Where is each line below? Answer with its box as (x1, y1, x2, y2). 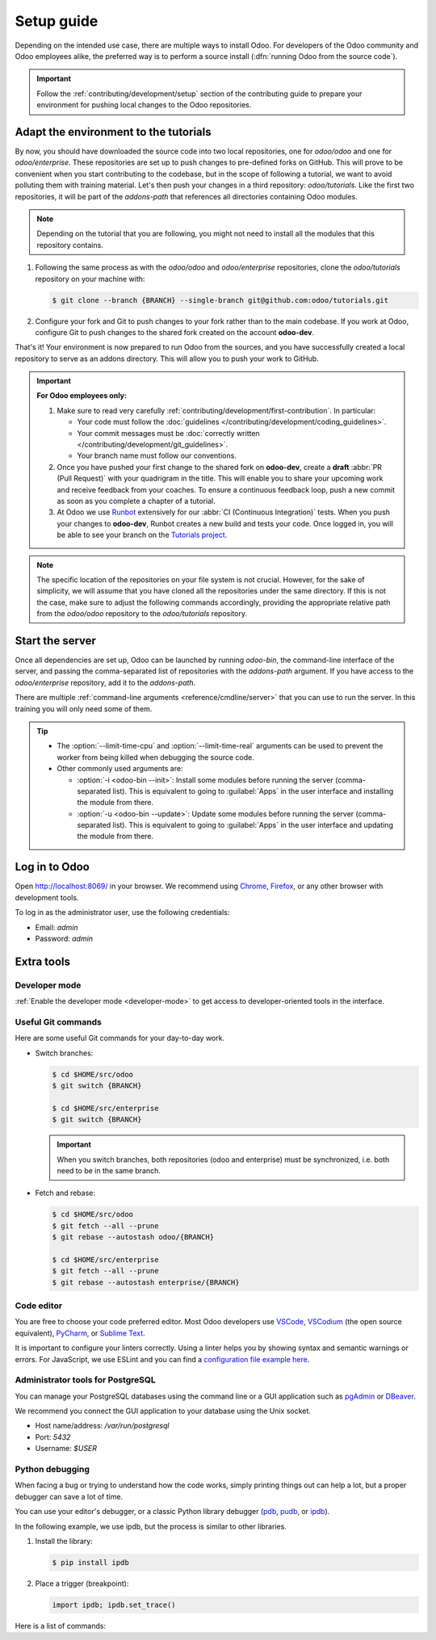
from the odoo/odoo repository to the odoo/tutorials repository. (36, 609, 248, 619)
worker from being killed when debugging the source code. (57, 752, 254, 762)
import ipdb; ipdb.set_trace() (52, 1600, 177, 1609)
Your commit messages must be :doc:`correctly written (77, 428, 260, 438)
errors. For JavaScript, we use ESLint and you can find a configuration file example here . (15, 1354, 310, 1364)
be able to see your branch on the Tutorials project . (57, 530, 228, 540)
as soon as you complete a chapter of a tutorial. (57, 496, 216, 505)
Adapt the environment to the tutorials (15, 125, 212, 139)
